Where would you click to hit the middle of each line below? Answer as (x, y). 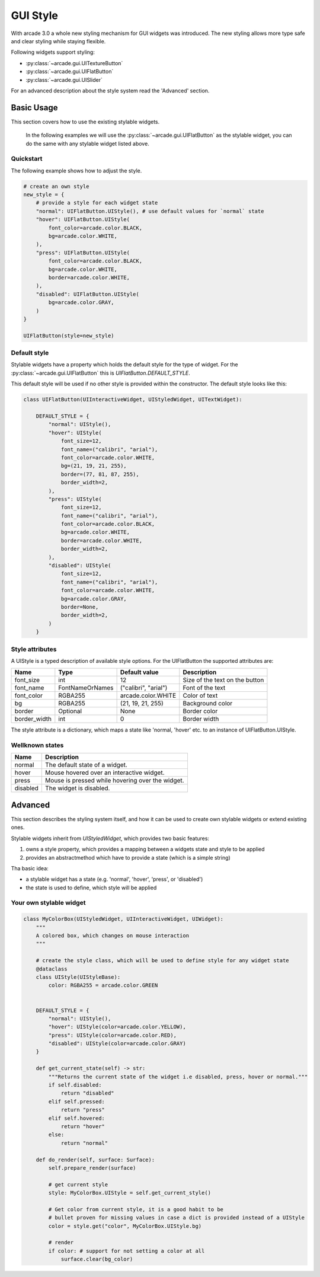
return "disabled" (88, 1093)
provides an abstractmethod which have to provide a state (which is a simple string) (128, 857)
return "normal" (84, 1143)
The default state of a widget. (86, 765)
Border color (200, 711)
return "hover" (83, 1126)
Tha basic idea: (30, 868)
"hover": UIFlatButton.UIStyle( (83, 220)
